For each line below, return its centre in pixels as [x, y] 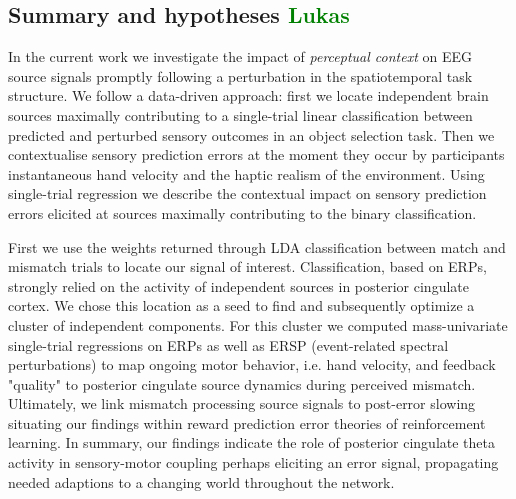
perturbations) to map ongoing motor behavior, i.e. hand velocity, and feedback [252, 364]
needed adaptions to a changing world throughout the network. [201, 481]
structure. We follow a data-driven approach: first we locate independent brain [248, 95]
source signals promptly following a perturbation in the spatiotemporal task [240, 75]
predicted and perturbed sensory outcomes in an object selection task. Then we [251, 134]
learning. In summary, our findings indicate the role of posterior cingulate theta [252, 442]
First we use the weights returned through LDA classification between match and [257, 246]
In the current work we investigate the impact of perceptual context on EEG [240, 56]
